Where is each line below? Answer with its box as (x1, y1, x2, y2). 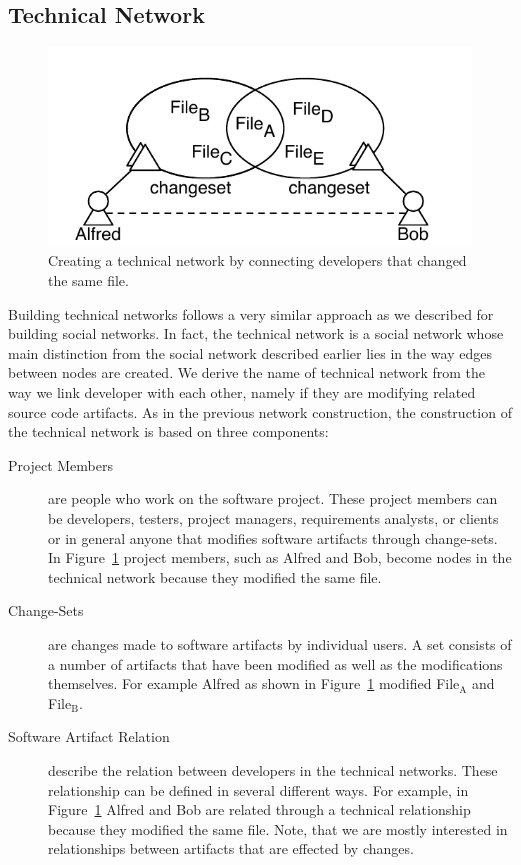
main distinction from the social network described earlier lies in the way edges (8, 342, 492, 363)
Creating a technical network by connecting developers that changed (48, 250, 467, 271)
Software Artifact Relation (8, 726, 170, 747)
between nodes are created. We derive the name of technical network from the (8, 362, 485, 383)
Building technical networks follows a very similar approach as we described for (8, 303, 494, 324)
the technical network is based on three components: (8, 421, 329, 442)
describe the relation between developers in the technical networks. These (48, 759, 498, 780)
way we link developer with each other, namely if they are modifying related (8, 382, 476, 403)
